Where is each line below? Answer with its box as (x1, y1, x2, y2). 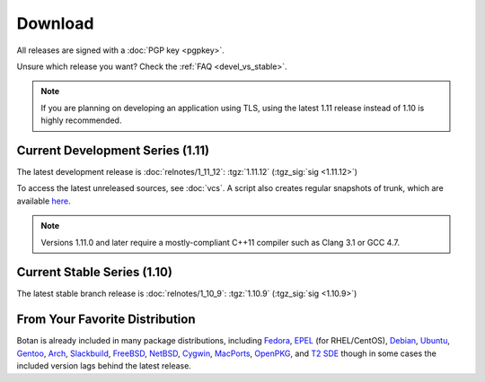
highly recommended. (40, 115, 122, 126)
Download (16, 13, 94, 33)
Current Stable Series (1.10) (16, 265, 172, 280)
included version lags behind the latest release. (16, 360, 192, 371)
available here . (16, 195, 71, 206)
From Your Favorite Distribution (16, 312, 196, 327)
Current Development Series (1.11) (16, 143, 210, 158)
